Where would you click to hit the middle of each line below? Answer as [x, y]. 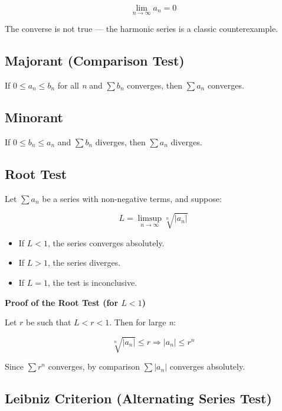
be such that [49, 322]
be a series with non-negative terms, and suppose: [132, 198]
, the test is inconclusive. [93, 282]
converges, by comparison [94, 366]
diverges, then [120, 141]
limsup [150, 219]
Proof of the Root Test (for [62, 302]
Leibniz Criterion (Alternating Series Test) [138, 398]
